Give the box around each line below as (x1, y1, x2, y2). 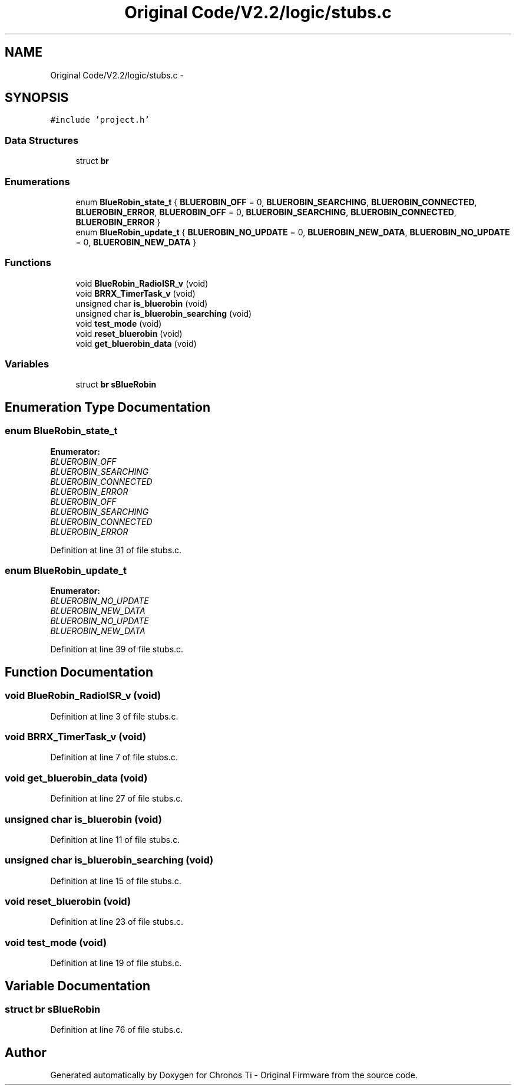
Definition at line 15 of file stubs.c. (50, 875, 181, 886)
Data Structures (5, 134, 79, 146)
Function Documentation (5, 664, 153, 679)
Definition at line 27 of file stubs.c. (50, 793, 183, 804)
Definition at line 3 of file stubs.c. (50, 711, 178, 721)
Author (5, 1045, 47, 1060)
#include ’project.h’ (50, 115, 150, 125)
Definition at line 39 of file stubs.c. (50, 644, 184, 655)
